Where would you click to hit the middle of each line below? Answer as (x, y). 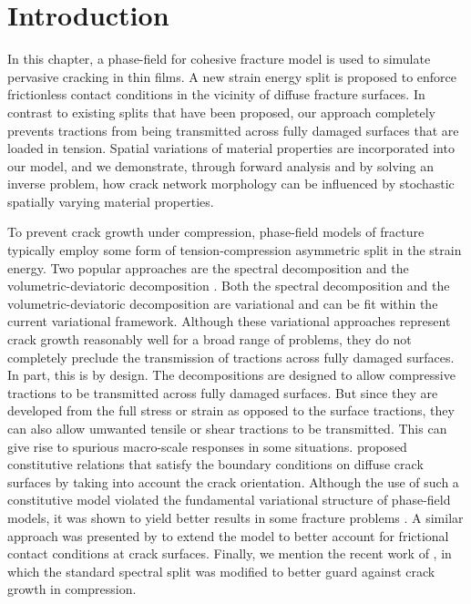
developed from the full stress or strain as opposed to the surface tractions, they (231, 410)
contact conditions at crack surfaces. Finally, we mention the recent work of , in (230, 553)
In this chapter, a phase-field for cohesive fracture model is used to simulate (219, 59)
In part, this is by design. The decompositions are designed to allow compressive (231, 375)
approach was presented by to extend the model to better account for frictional (228, 535)
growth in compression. (72, 589)
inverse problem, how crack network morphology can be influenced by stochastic (231, 184)
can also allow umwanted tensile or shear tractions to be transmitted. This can (227, 428)
